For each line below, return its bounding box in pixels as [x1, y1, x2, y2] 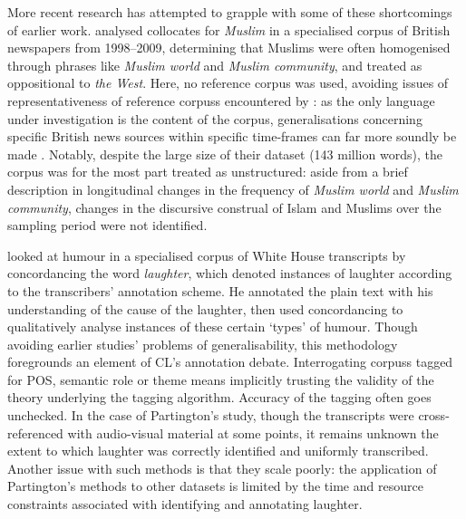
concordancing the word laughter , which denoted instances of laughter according [7, 264, 452, 283]
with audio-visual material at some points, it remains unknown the [67, 423, 439, 442]
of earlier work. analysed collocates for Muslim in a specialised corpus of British [7, 20, 451, 39]
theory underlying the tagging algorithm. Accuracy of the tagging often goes [7, 388, 432, 407]
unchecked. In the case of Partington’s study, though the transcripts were [7, 406, 414, 425]
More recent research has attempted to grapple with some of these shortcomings [7, 3, 452, 21]
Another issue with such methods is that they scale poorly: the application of [7, 458, 437, 477]
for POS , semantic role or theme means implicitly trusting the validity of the [7, 370, 434, 389]
